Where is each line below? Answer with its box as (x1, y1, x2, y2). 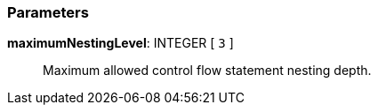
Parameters (7, 4, 89, 21)
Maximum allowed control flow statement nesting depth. (43, 63, 372, 78)
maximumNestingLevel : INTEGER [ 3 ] (7, 35, 234, 51)
